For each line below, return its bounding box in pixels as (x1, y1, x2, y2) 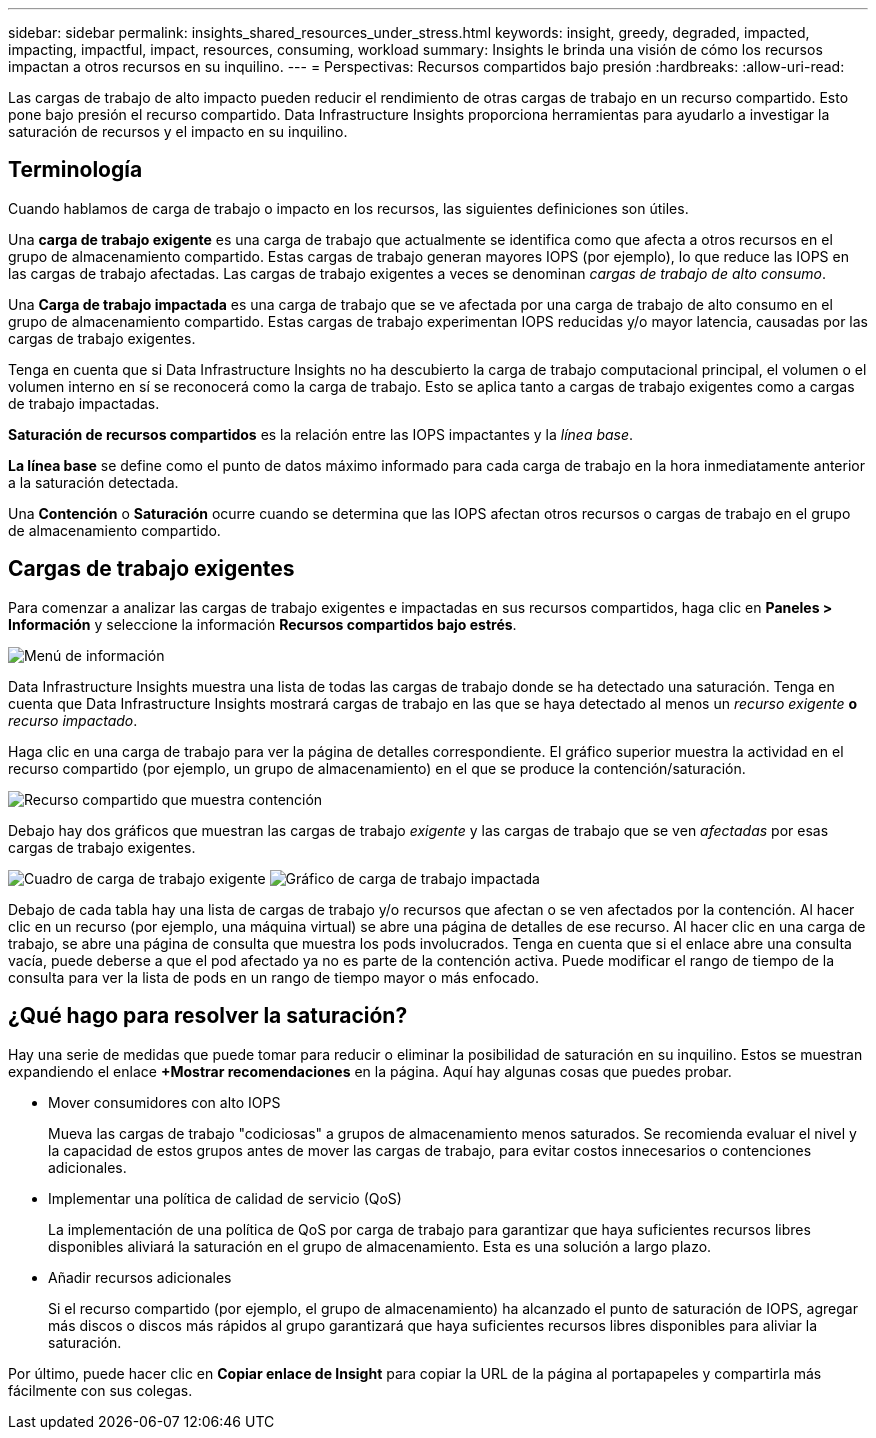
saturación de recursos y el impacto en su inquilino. (8, 123, 348, 140)
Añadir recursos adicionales (48, 1268, 232, 1286)
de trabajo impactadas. (8, 394, 160, 412)
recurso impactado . (8, 711, 138, 729)
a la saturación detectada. (8, 473, 179, 491)
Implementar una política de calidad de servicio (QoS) (48, 1189, 402, 1207)
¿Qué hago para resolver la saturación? (8, 1003, 408, 1029)
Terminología (8, 157, 143, 183)
